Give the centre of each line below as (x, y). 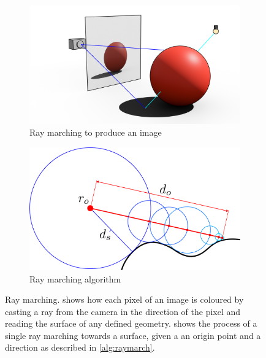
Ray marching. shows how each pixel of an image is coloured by (124, 299)
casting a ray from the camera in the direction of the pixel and (123, 311)
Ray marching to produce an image (96, 132)
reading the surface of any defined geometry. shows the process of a (131, 323)
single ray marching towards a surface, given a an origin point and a (133, 335)
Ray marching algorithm (75, 278)
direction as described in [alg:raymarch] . (80, 347)
